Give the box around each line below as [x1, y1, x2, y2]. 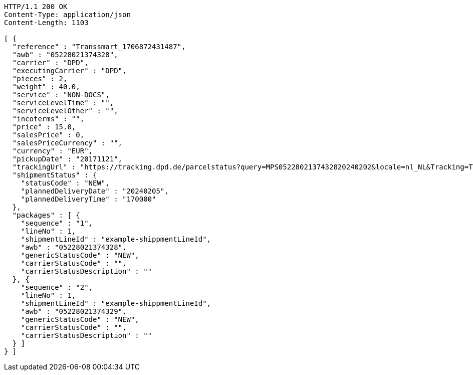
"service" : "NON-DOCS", [12, 91, 110, 99]
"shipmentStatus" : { [12, 171, 97, 179]
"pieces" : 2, [12, 75, 68, 83]
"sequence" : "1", [21, 219, 93, 227]
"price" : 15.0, [12, 123, 76, 131]
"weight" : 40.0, [12, 83, 80, 91]
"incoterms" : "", [12, 115, 85, 123]
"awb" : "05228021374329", [21, 307, 127, 315]
